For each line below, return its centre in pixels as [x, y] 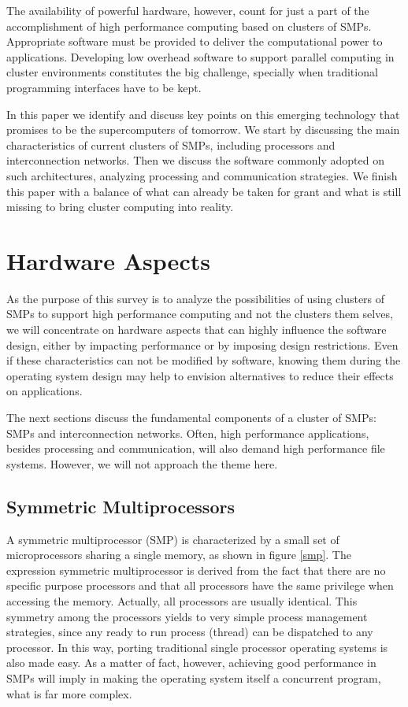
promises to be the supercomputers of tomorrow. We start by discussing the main [203, 130]
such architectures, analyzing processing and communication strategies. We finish [202, 175]
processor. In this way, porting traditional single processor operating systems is [197, 647]
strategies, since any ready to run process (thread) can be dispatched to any [190, 632]
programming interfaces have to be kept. [104, 87]
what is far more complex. [69, 693]
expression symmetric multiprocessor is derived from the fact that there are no [196, 570]
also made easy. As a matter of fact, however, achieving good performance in [191, 663]
